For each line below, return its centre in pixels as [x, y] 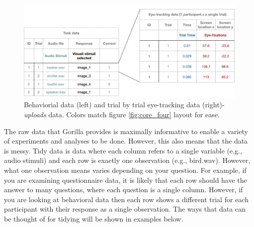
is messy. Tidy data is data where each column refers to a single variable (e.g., [123, 150]
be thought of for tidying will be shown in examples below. [94, 218]
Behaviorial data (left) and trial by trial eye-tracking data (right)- [124, 105]
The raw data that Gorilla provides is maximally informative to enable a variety [126, 131]
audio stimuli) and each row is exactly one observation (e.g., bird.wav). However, [127, 160]
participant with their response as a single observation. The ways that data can [125, 209]
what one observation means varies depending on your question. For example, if [125, 170]
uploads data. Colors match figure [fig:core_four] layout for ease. [122, 114]
